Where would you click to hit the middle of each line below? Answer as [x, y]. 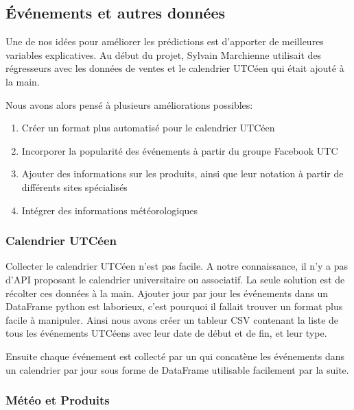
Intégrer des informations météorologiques [110, 210]
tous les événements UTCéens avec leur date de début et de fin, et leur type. [166, 333]
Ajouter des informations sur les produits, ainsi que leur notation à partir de [182, 174]
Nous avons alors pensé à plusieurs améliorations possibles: [129, 104]
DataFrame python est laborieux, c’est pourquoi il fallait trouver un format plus [174, 306]
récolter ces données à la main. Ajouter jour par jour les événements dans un [167, 293]
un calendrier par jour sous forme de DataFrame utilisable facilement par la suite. [177, 369]
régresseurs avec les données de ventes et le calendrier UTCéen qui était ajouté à [175, 68]
